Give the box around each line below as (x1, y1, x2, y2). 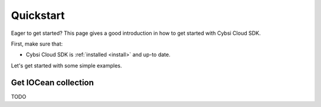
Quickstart (11, 9, 65, 22)
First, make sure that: (11, 40, 63, 47)
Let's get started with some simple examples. (11, 62, 122, 69)
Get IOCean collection (11, 77, 95, 87)
